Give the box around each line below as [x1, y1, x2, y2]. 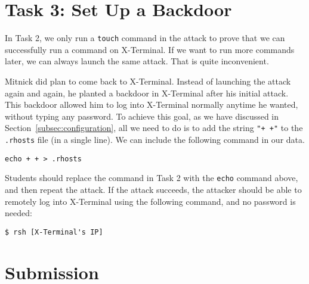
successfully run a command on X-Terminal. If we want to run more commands [5, 43, 295, 55]
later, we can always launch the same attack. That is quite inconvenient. [5, 55, 269, 67]
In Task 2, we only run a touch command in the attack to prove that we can [5, 32, 285, 44]
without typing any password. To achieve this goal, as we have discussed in [5, 110, 279, 122]
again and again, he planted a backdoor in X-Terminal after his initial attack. [5, 86, 289, 99]
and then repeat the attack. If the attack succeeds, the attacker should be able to [5, 183, 302, 195]
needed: [5, 207, 32, 219]
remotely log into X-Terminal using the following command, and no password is [5, 195, 296, 207]
